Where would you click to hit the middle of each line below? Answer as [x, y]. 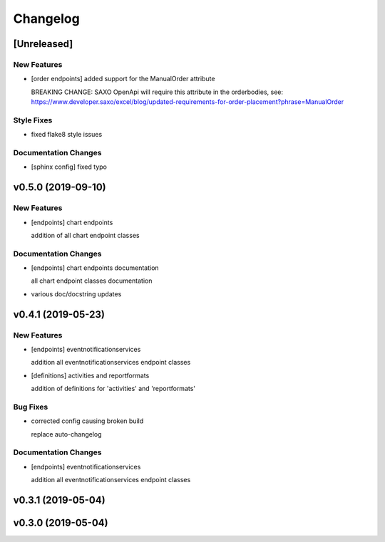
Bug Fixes [31, 407]
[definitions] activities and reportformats [90, 375]
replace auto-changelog [67, 434]
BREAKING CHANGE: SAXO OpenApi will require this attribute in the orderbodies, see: [157, 92]
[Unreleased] [43, 44]
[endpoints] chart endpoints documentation [95, 268]
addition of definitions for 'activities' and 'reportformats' [113, 389]
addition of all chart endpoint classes [85, 235]
